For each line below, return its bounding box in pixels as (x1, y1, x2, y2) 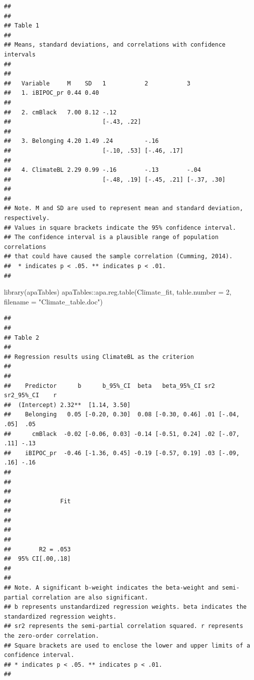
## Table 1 (4, 22, 39, 29)
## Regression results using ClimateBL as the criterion (4, 353, 194, 360)
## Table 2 (4, 334, 39, 341)
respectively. (4, 215, 50, 222)
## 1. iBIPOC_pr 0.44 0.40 (4, 89, 99, 97)
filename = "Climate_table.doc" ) (4, 296, 103, 306)
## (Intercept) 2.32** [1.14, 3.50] (4, 401, 131, 408)
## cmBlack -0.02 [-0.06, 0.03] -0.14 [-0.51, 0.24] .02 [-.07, (4, 430, 240, 437)
